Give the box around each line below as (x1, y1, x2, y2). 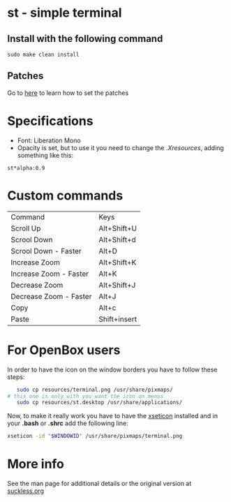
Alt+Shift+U (98, 223, 137, 233)
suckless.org (7, 487, 44, 495)
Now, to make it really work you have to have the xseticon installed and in (7, 412, 218, 420)
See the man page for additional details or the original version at (7, 480, 192, 488)
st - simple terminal (7, 5, 122, 21)
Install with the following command (7, 33, 163, 45)
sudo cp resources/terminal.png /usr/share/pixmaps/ (16, 386, 173, 393)
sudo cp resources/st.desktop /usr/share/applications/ (16, 399, 183, 406)
